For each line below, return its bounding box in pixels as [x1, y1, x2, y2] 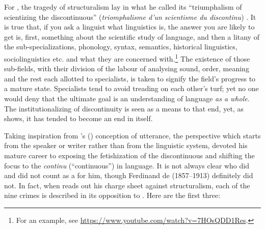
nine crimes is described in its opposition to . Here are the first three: [4, 190, 221, 201]
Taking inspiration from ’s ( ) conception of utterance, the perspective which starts [4, 130, 261, 140]
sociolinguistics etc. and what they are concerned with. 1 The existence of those [4, 51, 250, 64]
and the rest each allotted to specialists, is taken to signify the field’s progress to [4, 73, 256, 83]
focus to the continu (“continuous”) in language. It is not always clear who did [4, 160, 249, 170]
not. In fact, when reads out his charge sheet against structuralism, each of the [4, 180, 250, 190]
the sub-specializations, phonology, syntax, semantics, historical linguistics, [4, 41, 237, 52]
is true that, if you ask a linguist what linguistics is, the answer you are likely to [4, 21, 255, 32]
